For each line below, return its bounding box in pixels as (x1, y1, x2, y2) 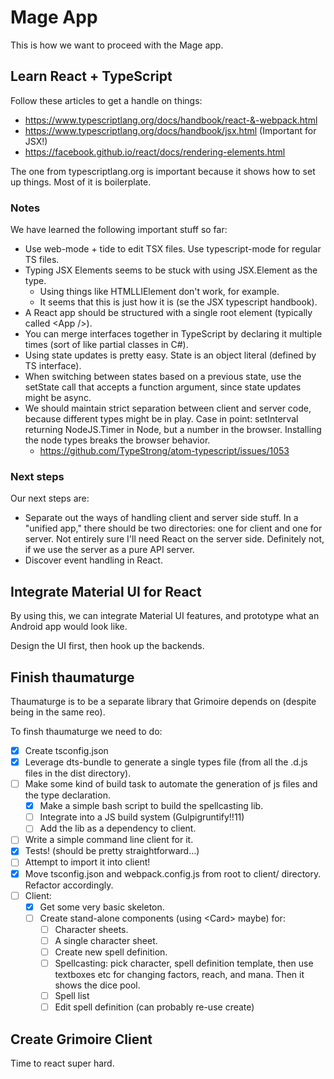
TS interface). (24, 360, 82, 372)
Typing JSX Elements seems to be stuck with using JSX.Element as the (24, 264, 318, 276)
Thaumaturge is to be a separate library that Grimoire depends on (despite (10, 695, 317, 707)
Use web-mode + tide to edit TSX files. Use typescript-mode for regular (24, 243, 322, 255)
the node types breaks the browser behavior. (24, 434, 211, 446)
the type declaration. (24, 789, 111, 801)
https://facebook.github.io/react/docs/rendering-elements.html (24, 146, 286, 158)
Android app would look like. (10, 621, 128, 633)
